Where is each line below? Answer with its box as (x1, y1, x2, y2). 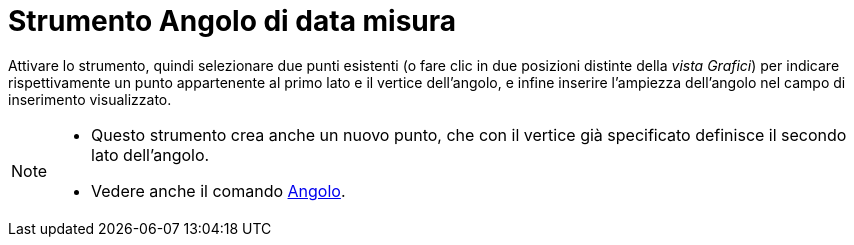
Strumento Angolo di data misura (8, 4, 457, 38)
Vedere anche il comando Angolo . (91, 180, 346, 201)
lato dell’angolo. (91, 144, 210, 165)
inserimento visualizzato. (8, 90, 172, 108)
